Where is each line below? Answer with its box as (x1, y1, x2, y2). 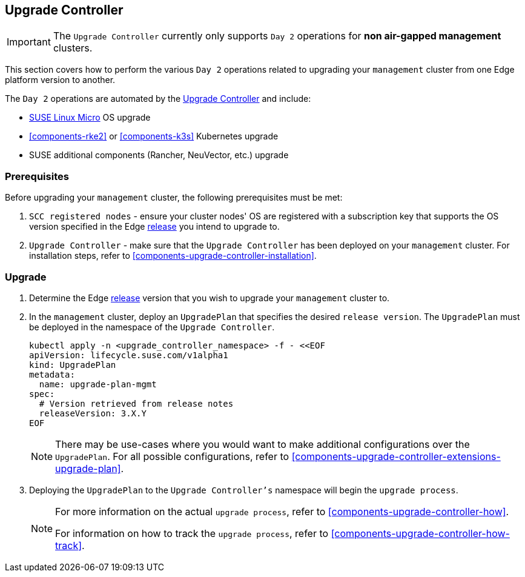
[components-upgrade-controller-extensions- (291, 450, 501, 462)
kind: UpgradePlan (29, 359, 116, 370)
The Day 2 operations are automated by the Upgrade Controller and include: (5, 93, 311, 104)
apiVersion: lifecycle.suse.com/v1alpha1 (29, 350, 228, 360)
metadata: (29, 369, 75, 379)
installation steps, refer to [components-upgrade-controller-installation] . (29, 250, 317, 261)
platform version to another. (5, 75, 116, 85)
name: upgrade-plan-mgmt (39, 379, 157, 389)
